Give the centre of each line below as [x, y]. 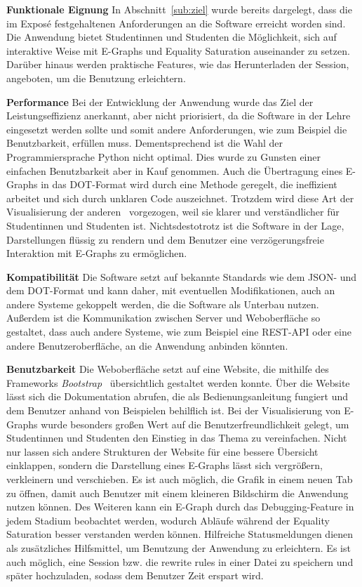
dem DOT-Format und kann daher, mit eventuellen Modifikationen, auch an [171, 290]
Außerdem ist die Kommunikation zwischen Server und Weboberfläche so [163, 318]
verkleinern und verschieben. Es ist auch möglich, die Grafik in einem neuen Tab [180, 479]
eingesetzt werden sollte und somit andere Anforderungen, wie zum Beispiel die [177, 129]
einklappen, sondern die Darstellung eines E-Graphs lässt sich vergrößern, [165, 465]
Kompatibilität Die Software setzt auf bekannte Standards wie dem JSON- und [182, 276]
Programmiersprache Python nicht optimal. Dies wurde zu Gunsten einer [163, 156]
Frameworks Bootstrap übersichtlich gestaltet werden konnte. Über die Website [178, 382]
